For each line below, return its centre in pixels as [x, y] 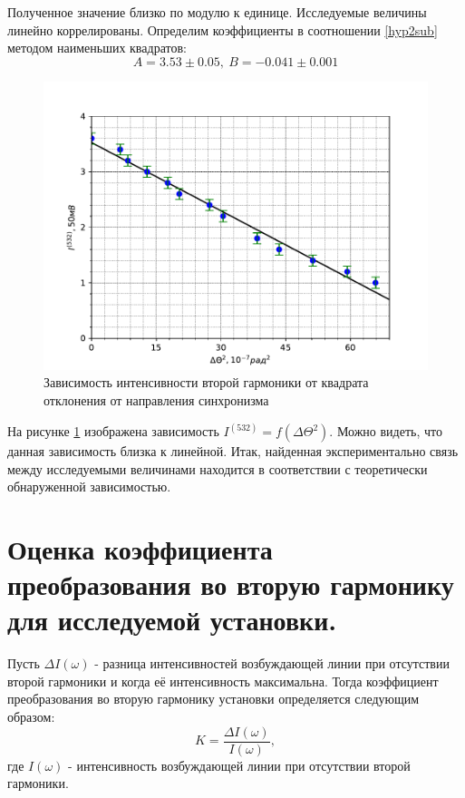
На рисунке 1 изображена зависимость [113, 431]
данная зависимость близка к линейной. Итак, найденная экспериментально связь [233, 451]
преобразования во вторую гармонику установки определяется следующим [213, 699]
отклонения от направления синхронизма [156, 399]
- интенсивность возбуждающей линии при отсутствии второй [239, 765]
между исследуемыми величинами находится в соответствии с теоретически [218, 468]
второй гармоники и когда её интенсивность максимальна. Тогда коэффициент [223, 681]
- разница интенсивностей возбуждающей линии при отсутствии [272, 663]
